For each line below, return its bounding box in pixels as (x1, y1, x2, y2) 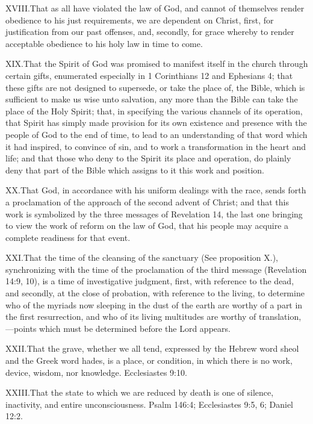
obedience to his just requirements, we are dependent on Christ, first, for (5, 13, 274, 26)
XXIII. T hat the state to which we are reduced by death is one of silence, (5, 386, 274, 399)
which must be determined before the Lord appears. (39, 322, 231, 334)
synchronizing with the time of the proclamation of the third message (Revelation (5, 263, 307, 275)
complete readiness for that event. (5, 231, 131, 243)
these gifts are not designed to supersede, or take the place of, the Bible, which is (5, 81, 305, 93)
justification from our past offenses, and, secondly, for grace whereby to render (5, 25, 294, 38)
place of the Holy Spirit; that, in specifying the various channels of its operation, (5, 104, 303, 117)
